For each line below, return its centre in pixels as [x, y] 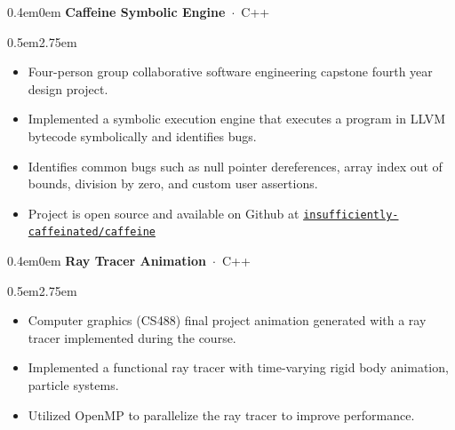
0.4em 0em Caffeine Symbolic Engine [116, 12]
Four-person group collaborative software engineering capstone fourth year [230, 72]
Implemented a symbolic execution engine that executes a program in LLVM [236, 119]
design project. [68, 88]
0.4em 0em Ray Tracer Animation [107, 261]
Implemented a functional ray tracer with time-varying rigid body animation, [238, 367]
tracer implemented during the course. [132, 337]
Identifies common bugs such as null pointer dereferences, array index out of [235, 166]
